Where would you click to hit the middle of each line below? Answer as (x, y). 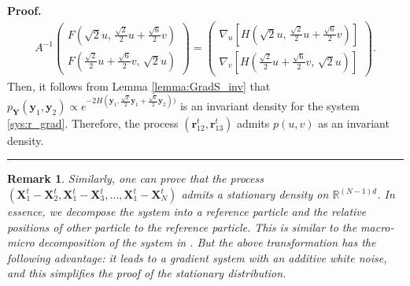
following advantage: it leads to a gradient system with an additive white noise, (197, 257)
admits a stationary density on (255, 194)
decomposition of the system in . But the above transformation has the (207, 242)
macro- (377, 227)
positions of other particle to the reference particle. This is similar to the (182, 227)
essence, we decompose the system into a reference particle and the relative (187, 212)
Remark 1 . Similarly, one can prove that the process (135, 178)
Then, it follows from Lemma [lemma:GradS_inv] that (139, 85)
